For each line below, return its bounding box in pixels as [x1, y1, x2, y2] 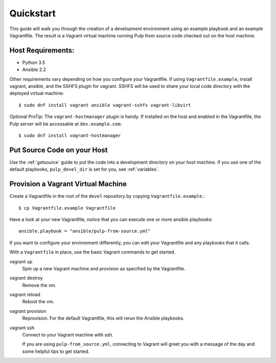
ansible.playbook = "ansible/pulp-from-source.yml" [18, 228, 151, 234]
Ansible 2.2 [22, 66, 46, 73]
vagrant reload [9, 291, 40, 298]
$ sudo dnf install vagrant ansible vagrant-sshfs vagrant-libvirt [18, 102, 191, 108]
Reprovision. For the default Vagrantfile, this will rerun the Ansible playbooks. [22, 315, 185, 322]
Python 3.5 [22, 59, 45, 65]
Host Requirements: [9, 46, 75, 55]
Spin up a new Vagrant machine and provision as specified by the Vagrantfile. [22, 265, 186, 271]
